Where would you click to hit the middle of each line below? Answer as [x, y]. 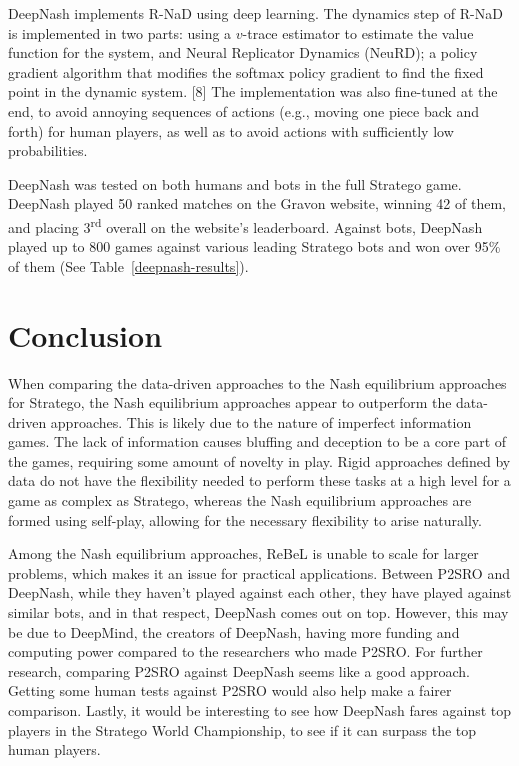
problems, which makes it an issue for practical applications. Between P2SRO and [259, 572]
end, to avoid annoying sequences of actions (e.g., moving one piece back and [244, 110]
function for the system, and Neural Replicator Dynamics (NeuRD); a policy [243, 52]
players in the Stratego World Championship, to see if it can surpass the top [242, 729]
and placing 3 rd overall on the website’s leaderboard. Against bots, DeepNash [245, 225]
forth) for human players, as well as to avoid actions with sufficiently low [231, 130]
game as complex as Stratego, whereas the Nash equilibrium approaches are [240, 500]
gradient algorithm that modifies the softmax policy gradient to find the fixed [246, 71]
